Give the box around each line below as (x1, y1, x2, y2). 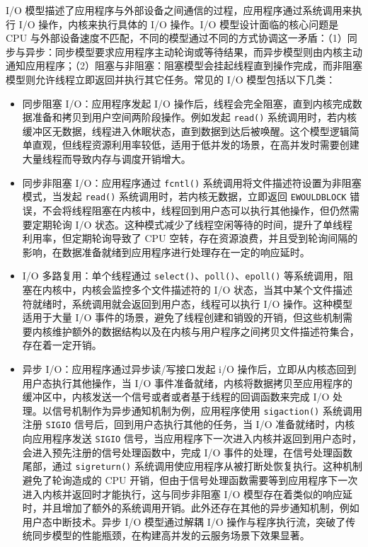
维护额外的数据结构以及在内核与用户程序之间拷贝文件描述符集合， (52, 323, 360, 338)
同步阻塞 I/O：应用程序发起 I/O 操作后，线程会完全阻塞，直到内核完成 (22, 96, 352, 110)
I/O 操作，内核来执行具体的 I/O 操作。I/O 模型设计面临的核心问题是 (18, 16, 339, 31)
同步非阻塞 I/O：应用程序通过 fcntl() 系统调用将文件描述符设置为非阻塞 (22, 175, 362, 190)
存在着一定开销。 (22, 338, 102, 352)
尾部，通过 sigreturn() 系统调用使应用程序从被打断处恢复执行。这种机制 (22, 459, 362, 473)
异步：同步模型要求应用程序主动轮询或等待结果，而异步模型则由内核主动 (25, 44, 362, 59)
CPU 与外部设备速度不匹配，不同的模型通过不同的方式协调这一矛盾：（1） (6, 30, 347, 45)
